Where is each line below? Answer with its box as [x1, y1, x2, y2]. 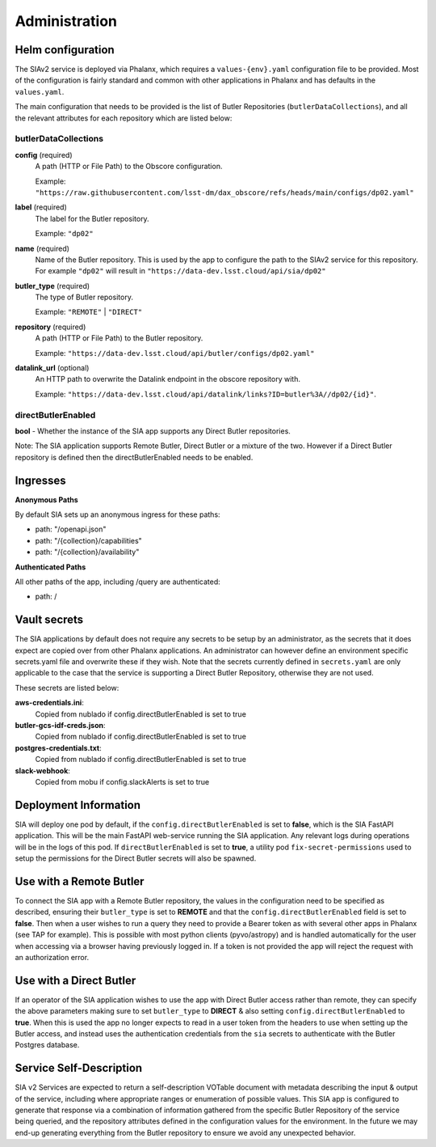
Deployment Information [15, 798, 141, 812]
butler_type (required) [15, 281, 90, 290]
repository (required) [15, 322, 86, 332]
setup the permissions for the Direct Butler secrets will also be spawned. [15, 853, 257, 863]
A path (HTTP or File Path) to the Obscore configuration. [35, 162, 223, 171]
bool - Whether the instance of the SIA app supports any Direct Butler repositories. [15, 425, 291, 436]
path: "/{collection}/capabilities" [35, 535, 143, 545]
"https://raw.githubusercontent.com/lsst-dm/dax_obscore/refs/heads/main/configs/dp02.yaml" [35, 188, 415, 197]
